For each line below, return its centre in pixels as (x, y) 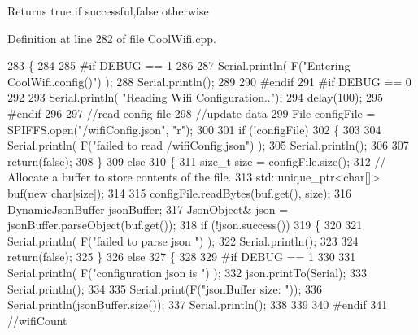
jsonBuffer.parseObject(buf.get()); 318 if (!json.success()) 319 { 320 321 (185, 225)
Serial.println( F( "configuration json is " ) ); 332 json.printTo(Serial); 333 (187, 272)
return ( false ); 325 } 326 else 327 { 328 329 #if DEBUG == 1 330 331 (182, 257)
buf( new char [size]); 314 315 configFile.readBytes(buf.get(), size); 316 (180, 192)
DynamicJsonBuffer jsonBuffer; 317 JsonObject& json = (148, 209)
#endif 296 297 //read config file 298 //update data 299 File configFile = (192, 113)
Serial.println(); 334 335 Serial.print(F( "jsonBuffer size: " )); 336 (165, 288)
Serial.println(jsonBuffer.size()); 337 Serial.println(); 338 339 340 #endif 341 (198, 305)
